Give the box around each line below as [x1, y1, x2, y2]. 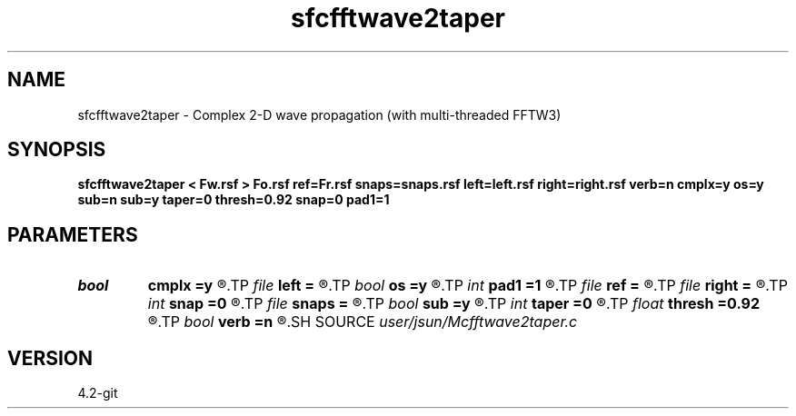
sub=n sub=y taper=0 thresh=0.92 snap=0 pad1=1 [77, 192, 390, 208]
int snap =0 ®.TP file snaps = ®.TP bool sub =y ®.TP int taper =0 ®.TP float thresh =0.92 [147, 294, 761, 313]
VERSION [7, 346, 94, 370]
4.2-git [77, 385, 118, 401]
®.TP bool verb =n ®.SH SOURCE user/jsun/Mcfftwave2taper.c [147, 312, 578, 332]
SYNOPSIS [7, 138, 106, 162]
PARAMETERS [7, 223, 138, 246]
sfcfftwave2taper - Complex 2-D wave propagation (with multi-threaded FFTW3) [77, 106, 562, 123]
